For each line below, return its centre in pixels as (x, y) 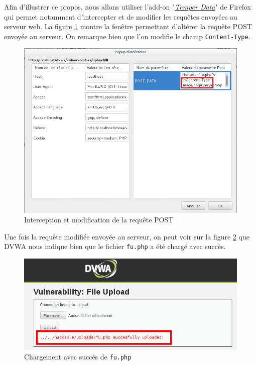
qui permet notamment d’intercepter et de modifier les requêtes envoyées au (121, 16)
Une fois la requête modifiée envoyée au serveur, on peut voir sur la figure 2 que (127, 236)
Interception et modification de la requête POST (99, 220)
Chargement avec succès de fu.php (78, 357)
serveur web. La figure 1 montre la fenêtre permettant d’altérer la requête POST (128, 26)
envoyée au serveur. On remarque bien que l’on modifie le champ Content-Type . (127, 36)
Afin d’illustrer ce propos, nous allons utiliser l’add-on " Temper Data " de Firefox (128, 7)
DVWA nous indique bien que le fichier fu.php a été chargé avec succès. (115, 246)
